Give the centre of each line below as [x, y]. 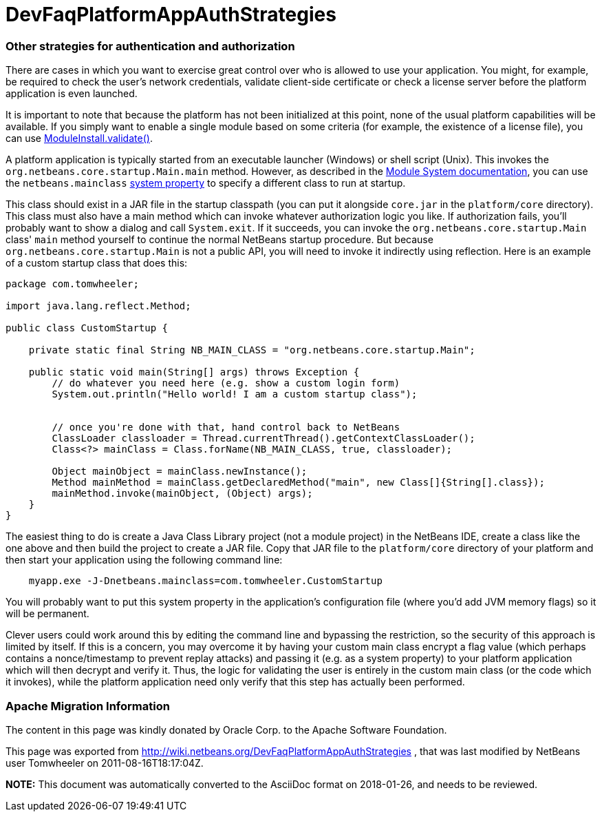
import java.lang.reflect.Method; [98, 306]
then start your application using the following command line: [144, 560]
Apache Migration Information [88, 706]
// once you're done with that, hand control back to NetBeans [226, 427]
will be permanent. [47, 614]
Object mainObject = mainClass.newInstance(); [180, 472]
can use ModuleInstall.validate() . [79, 138]
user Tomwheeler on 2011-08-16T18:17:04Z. [105, 763]
